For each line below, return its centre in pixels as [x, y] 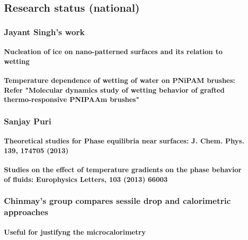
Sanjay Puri [28, 121]
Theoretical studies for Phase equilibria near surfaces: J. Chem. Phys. [124, 141]
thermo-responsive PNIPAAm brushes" [72, 99]
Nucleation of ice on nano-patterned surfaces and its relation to [113, 51]
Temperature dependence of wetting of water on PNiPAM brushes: [120, 80]
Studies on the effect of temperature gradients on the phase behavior [123, 169]
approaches [26, 212]
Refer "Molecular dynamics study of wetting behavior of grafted [114, 90]
